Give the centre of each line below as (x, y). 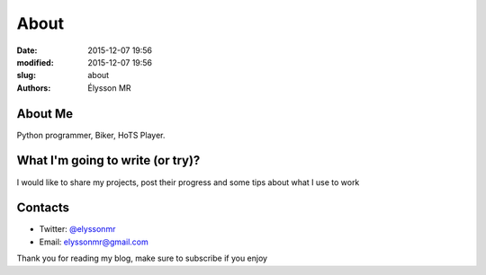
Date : (27, 50)
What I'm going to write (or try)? (108, 160)
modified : (35, 62)
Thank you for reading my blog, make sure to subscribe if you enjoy (142, 258)
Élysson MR (109, 88)
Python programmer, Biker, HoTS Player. (91, 135)
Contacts (43, 208)
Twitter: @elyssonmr (77, 229)
